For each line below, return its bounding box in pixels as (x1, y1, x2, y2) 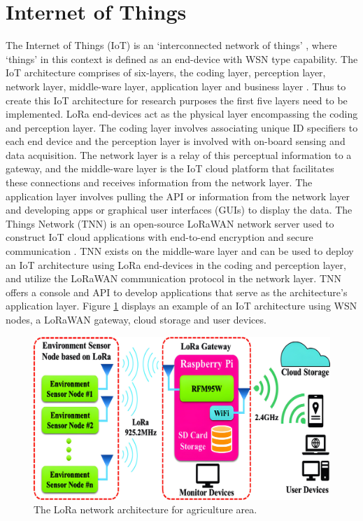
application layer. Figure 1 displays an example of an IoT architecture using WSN (6, 298, 357, 313)
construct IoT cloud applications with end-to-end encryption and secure (6, 230, 313, 244)
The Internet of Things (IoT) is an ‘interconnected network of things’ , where (6, 38, 337, 53)
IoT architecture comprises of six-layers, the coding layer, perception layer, (6, 65, 326, 80)
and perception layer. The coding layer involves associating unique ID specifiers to (6, 120, 358, 134)
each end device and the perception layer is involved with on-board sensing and (6, 134, 346, 148)
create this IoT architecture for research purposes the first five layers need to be (6, 92, 348, 107)
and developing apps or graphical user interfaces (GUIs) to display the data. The (6, 202, 353, 217)
